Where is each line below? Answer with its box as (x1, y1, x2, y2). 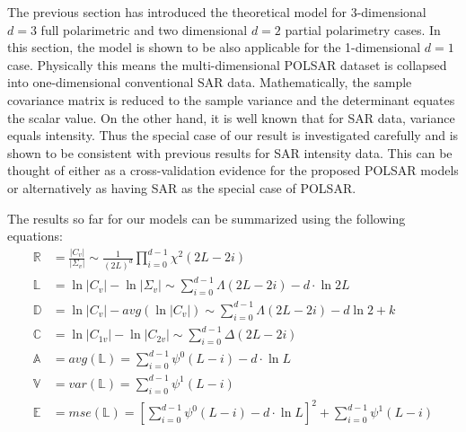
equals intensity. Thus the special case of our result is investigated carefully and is (7, 126, 459, 145)
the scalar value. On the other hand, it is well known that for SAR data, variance (7, 108, 455, 127)
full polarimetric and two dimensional (40, 20, 248, 39)
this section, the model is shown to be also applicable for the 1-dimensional (7, 38, 421, 57)
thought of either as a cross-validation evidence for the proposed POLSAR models (7, 161, 459, 180)
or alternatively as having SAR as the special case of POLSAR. (7, 178, 356, 197)
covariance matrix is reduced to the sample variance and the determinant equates (7, 90, 455, 109)
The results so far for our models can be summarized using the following (7, 208, 406, 227)
